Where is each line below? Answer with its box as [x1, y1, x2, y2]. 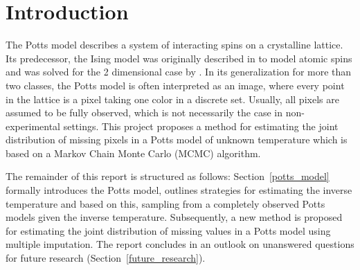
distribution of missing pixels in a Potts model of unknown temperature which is [6, 132, 348, 147]
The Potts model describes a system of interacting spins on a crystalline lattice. [6, 37, 343, 52]
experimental [6, 118, 60, 133]
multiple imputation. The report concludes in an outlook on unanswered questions [6, 237, 354, 251]
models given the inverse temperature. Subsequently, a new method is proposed [6, 210, 343, 224]
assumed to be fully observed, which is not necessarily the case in [6, 105, 282, 120]
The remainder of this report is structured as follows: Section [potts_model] [6, 169, 330, 183]
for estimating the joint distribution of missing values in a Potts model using [6, 223, 331, 237]
